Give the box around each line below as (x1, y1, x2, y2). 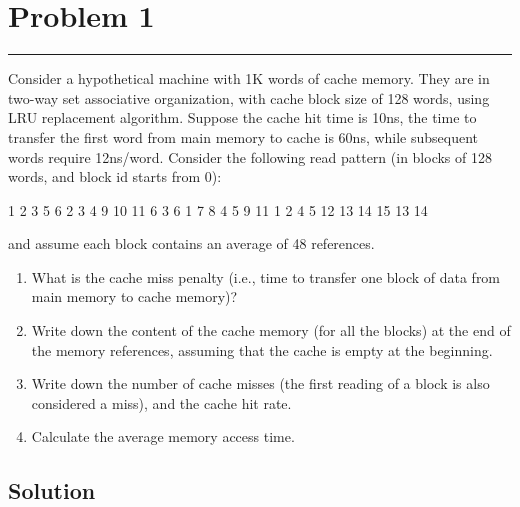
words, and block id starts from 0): (8, 166, 222, 187)
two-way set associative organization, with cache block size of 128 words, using (8, 87, 490, 108)
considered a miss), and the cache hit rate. (31, 392, 292, 413)
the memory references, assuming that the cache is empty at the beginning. (31, 339, 493, 360)
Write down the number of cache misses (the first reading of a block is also (31, 373, 490, 394)
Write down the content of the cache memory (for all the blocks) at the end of (31, 320, 511, 341)
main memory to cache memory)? (31, 286, 238, 307)
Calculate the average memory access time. (31, 426, 295, 447)
